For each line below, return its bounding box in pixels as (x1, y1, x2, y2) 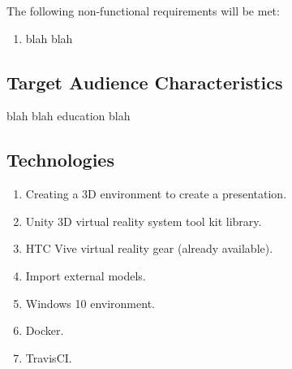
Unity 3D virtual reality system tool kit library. (25, 212, 262, 229)
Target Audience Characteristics (6, 69, 283, 94)
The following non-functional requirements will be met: (6, 2, 280, 19)
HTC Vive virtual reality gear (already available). (25, 240, 273, 257)
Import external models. (25, 267, 146, 284)
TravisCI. (25, 349, 72, 366)
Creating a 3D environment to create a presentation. (25, 185, 287, 202)
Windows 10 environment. (25, 294, 155, 311)
